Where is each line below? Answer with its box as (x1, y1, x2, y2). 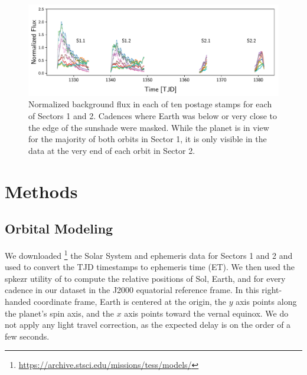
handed (5, 295, 31, 308)
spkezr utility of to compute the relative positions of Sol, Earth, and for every (5, 272, 286, 284)
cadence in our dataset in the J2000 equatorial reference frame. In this (5, 284, 259, 296)
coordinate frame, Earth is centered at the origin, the (34, 295, 226, 308)
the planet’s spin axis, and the (5, 307, 114, 319)
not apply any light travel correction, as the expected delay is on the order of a (5, 318, 291, 331)
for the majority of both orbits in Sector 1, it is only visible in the (28, 133, 267, 145)
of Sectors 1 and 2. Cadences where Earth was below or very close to (28, 110, 277, 122)
